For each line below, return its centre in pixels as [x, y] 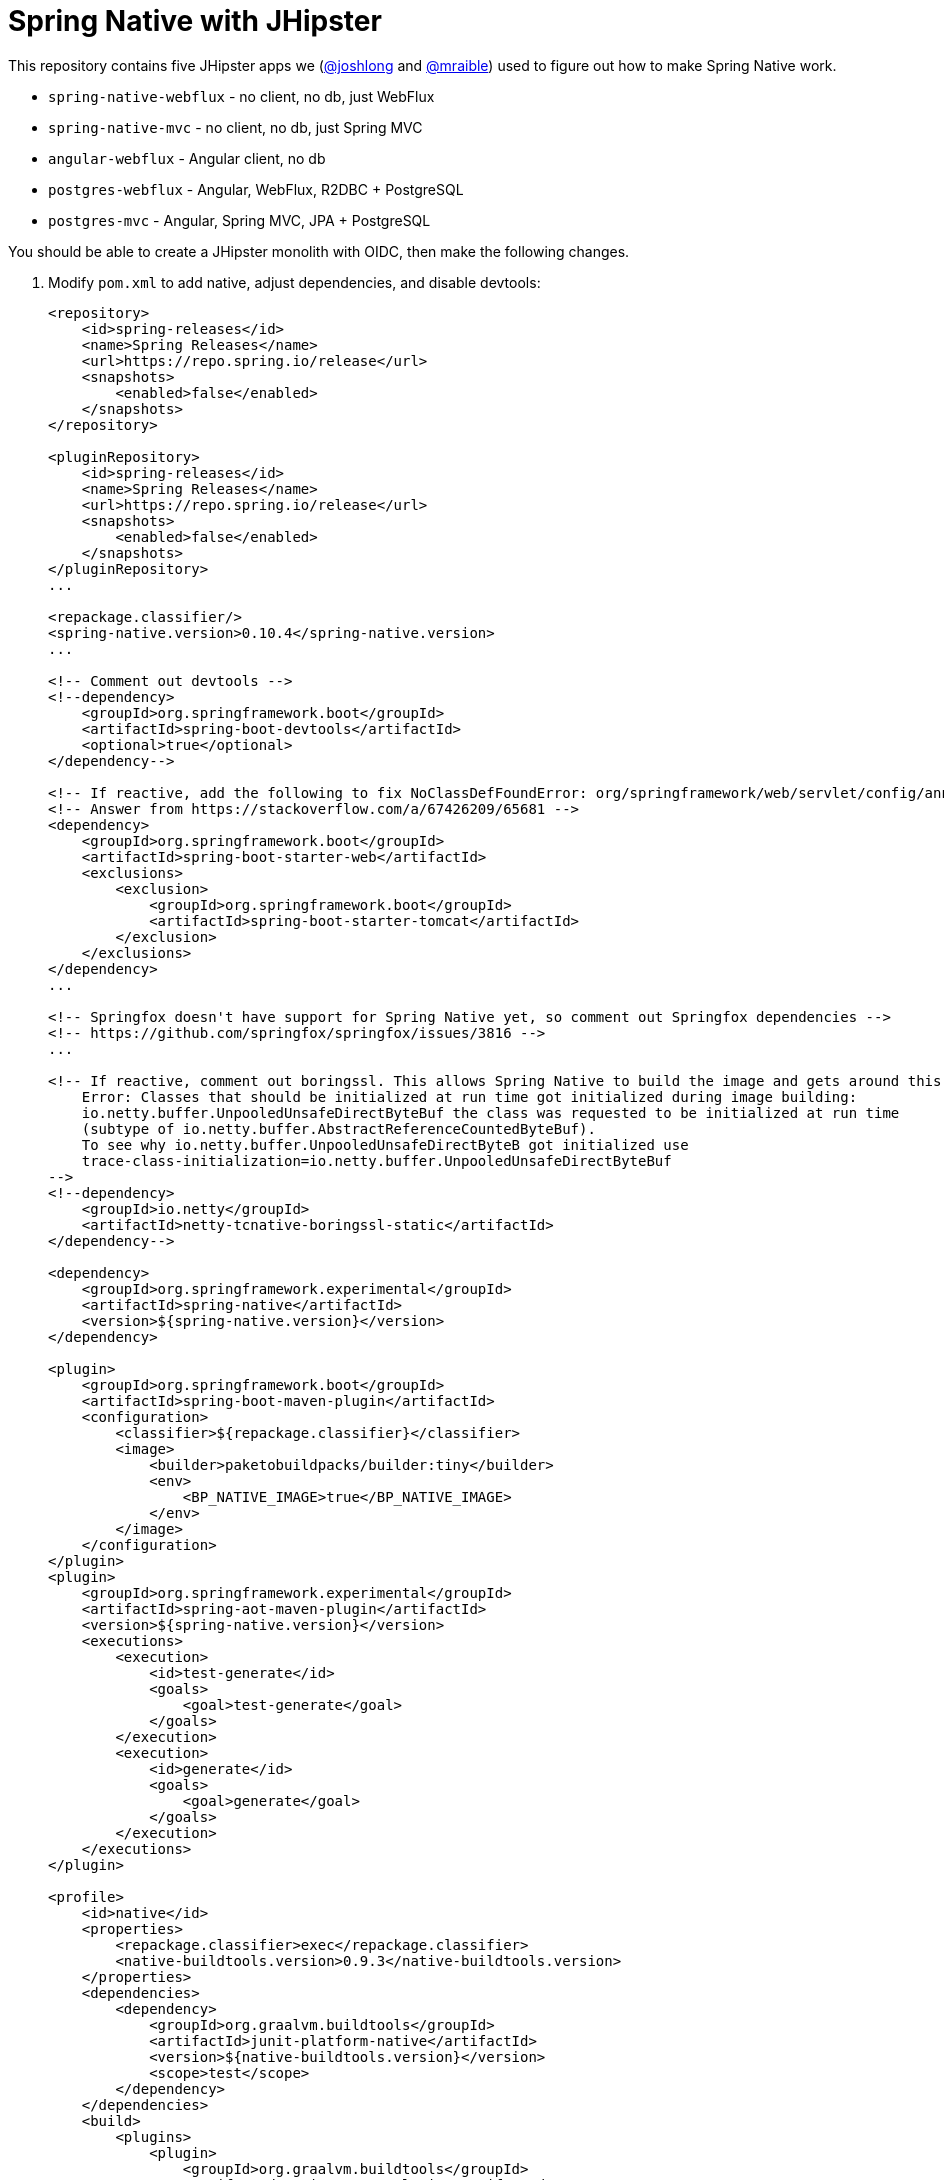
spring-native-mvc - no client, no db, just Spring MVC [235, 127]
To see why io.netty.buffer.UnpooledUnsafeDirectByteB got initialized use [385, 1144]
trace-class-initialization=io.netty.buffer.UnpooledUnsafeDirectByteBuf [376, 1160]
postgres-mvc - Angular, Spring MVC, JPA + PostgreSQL [239, 220]
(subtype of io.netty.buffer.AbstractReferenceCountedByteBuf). [338, 1128]
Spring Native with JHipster [195, 21]
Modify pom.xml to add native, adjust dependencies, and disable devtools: [294, 282]
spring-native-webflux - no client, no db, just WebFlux [241, 96]
